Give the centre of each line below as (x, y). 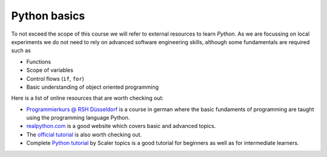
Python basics (48, 16)
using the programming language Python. (78, 118)
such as (21, 51)
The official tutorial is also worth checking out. (84, 134)
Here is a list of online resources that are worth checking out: (87, 98)
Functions (39, 62)
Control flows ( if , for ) (55, 78)
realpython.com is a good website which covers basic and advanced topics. (121, 126)
